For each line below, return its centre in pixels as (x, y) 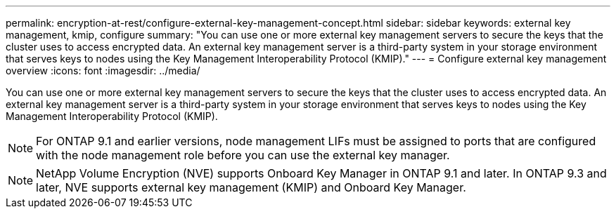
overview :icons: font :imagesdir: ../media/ (103, 71)
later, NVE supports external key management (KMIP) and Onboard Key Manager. (251, 187)
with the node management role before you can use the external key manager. (243, 155)
